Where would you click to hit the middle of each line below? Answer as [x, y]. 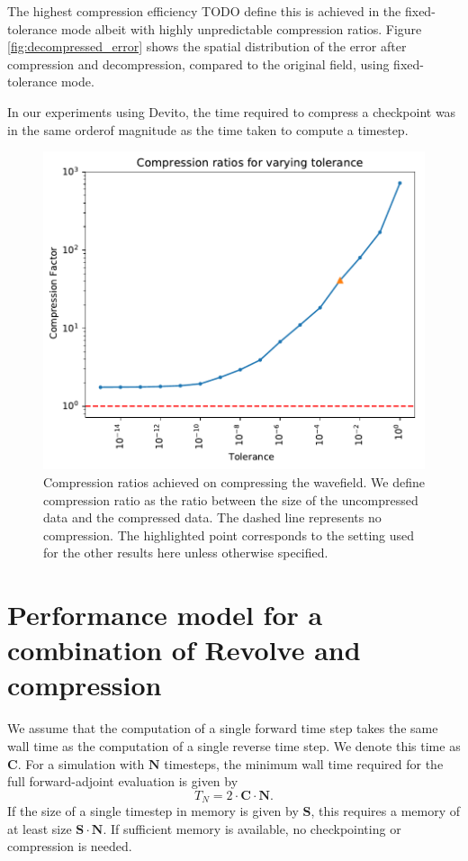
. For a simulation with [81, 763]
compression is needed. [70, 846]
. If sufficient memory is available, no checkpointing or [252, 828]
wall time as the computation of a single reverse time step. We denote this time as [234, 745]
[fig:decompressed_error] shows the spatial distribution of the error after [207, 46]
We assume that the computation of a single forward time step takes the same [223, 728]
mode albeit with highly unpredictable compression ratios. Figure [241, 28]
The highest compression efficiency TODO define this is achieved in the [204, 11]
